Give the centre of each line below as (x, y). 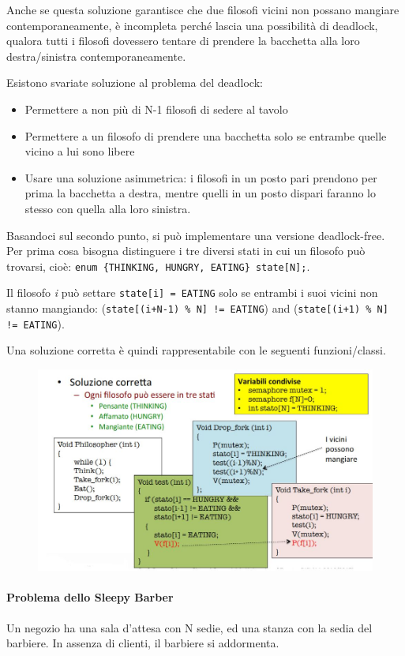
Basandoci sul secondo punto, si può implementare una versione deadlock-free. (196, 235)
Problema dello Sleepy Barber (90, 597)
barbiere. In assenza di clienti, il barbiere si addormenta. (143, 643)
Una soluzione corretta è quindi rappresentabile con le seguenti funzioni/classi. (196, 350)
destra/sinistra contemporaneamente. (96, 56)
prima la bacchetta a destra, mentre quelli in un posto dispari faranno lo (200, 193)
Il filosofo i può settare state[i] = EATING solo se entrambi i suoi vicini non (192, 292)
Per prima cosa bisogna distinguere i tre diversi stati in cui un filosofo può (186, 251)
